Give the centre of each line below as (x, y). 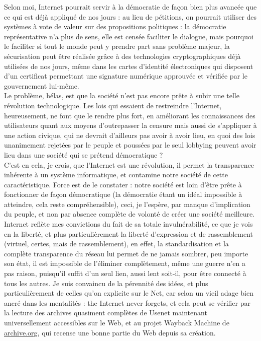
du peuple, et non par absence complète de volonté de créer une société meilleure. (129, 214)
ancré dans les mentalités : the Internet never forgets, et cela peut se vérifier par (127, 302)
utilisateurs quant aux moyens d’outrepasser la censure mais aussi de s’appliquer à (130, 125)
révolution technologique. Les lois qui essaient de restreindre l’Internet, (113, 105)
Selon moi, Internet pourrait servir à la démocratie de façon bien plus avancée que (130, 7)
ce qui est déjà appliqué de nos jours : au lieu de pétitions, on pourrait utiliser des (130, 16)
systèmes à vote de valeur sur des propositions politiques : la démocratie (115, 26)
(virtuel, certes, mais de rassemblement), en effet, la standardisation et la (116, 244)
